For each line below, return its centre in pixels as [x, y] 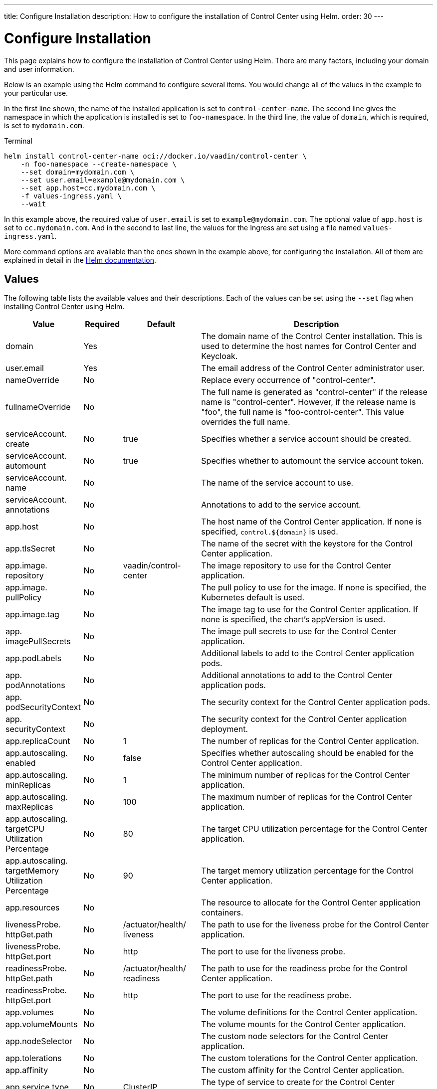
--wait [33, 204]
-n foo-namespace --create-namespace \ [99, 164]
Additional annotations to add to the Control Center [297, 675]
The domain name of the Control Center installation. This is [312, 336]
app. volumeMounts [42, 1024]
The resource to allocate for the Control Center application [311, 903]
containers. [222, 913]
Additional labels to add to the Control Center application [308, 653]
